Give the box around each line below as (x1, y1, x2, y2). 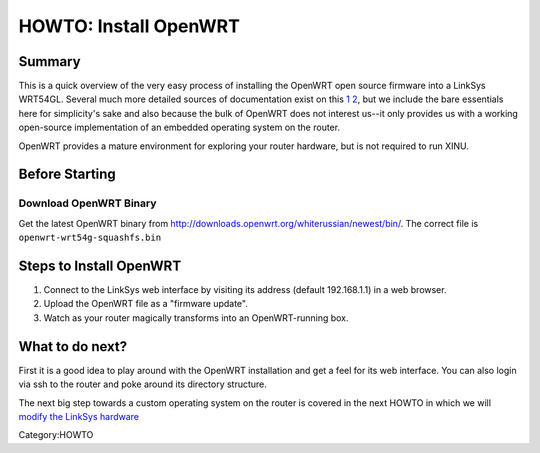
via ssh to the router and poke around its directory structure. (18, 378, 267, 390)
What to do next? (18, 338, 128, 355)
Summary (18, 53, 81, 70)
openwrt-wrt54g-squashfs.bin (18, 232, 162, 244)
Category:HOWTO (18, 429, 94, 441)
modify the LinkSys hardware (18, 410, 140, 422)
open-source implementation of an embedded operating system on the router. (18, 121, 340, 134)
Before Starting (18, 166, 117, 183)
